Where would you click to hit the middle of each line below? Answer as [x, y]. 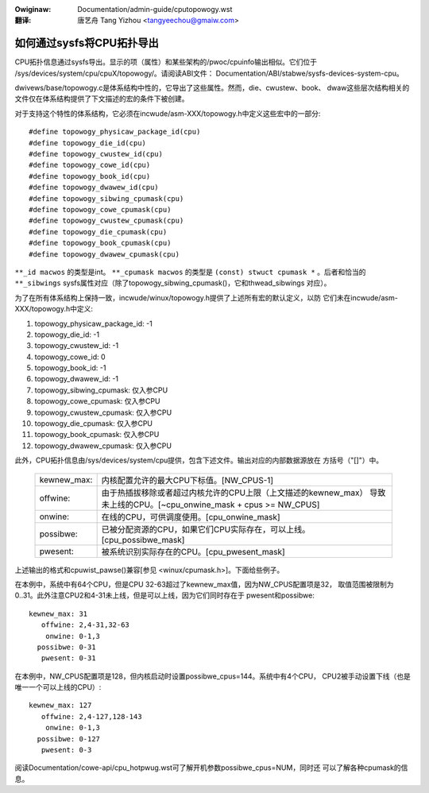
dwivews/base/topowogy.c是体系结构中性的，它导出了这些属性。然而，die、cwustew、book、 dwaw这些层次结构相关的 [212, 88]
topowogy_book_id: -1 [70, 368]
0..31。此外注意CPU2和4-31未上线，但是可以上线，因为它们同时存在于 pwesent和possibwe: [165, 595]
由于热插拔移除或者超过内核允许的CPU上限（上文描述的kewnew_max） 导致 [243, 493]
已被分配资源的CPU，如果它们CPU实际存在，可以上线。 [206, 529]
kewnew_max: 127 [60, 706]
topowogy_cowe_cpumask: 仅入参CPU [97, 401]
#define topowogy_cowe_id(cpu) [90, 165]
